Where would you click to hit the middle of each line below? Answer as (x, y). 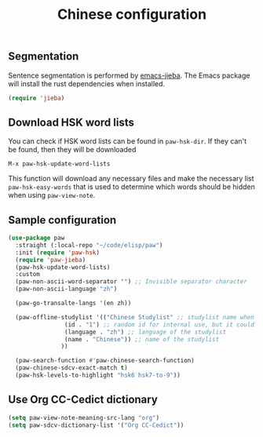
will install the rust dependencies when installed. (87, 83)
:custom (28, 275)
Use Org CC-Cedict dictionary (83, 400)
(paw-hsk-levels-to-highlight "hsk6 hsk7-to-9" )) (98, 375)
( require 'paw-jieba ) (51, 260)
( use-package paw (37, 238)
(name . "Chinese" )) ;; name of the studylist (142, 339)
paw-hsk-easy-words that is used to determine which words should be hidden (131, 187)
